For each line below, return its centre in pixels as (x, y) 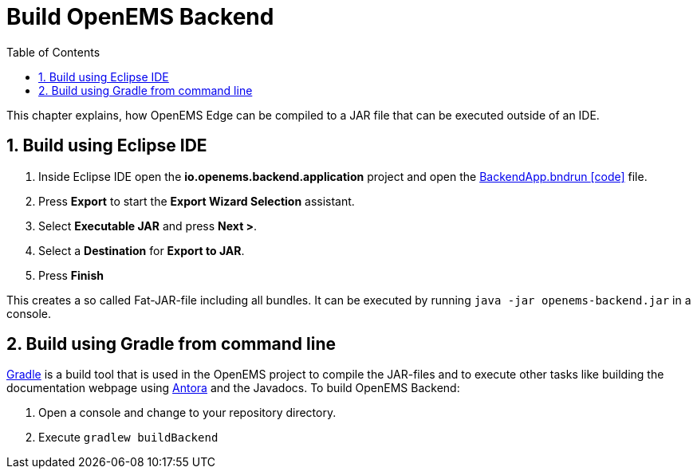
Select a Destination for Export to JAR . (142, 250)
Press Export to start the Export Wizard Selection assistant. (197, 201)
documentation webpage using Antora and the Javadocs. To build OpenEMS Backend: (233, 388)
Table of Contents (53, 52)
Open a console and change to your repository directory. (187, 413)
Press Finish (71, 275)
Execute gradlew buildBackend (128, 438)
